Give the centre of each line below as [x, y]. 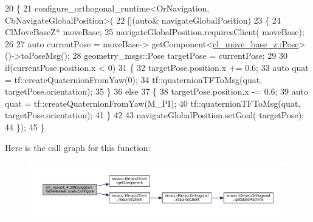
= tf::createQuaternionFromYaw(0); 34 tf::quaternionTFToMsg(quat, [134, 79]
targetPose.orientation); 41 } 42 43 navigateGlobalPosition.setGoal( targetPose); [155, 115]
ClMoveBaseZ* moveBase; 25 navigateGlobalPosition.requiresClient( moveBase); [155, 32]
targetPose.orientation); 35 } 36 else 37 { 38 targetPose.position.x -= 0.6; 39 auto [156, 91]
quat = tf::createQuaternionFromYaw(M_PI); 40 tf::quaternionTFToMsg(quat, [153, 103]
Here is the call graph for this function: [78, 147]
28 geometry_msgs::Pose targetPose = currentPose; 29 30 [180, 55]
